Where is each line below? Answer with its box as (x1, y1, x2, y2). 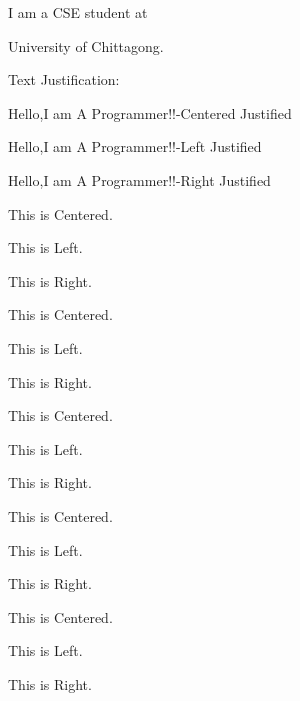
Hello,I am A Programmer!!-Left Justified (8, 136, 262, 157)
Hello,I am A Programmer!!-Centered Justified (8, 102, 292, 123)
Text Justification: (8, 69, 120, 90)
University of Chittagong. (8, 35, 164, 56)
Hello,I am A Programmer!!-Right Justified (8, 169, 271, 190)
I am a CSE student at (8, 2, 148, 22)
